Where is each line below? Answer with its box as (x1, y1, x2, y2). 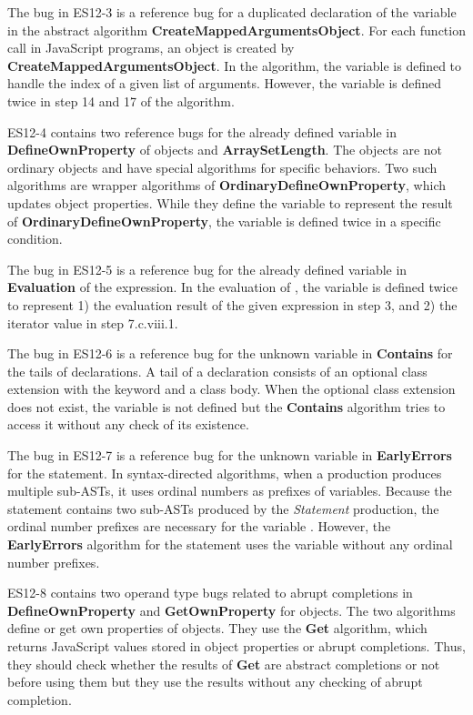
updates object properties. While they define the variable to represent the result (7, 193, 453, 212)
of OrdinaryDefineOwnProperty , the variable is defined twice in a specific (7, 211, 441, 230)
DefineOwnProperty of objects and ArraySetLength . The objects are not (7, 140, 443, 159)
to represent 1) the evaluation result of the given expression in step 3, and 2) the (7, 295, 458, 314)
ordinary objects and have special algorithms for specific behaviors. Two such (7, 157, 438, 176)
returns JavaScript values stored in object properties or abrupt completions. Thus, (7, 637, 466, 655)
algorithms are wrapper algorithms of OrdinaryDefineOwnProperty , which (7, 176, 447, 195)
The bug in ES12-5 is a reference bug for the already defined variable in (7, 259, 408, 278)
